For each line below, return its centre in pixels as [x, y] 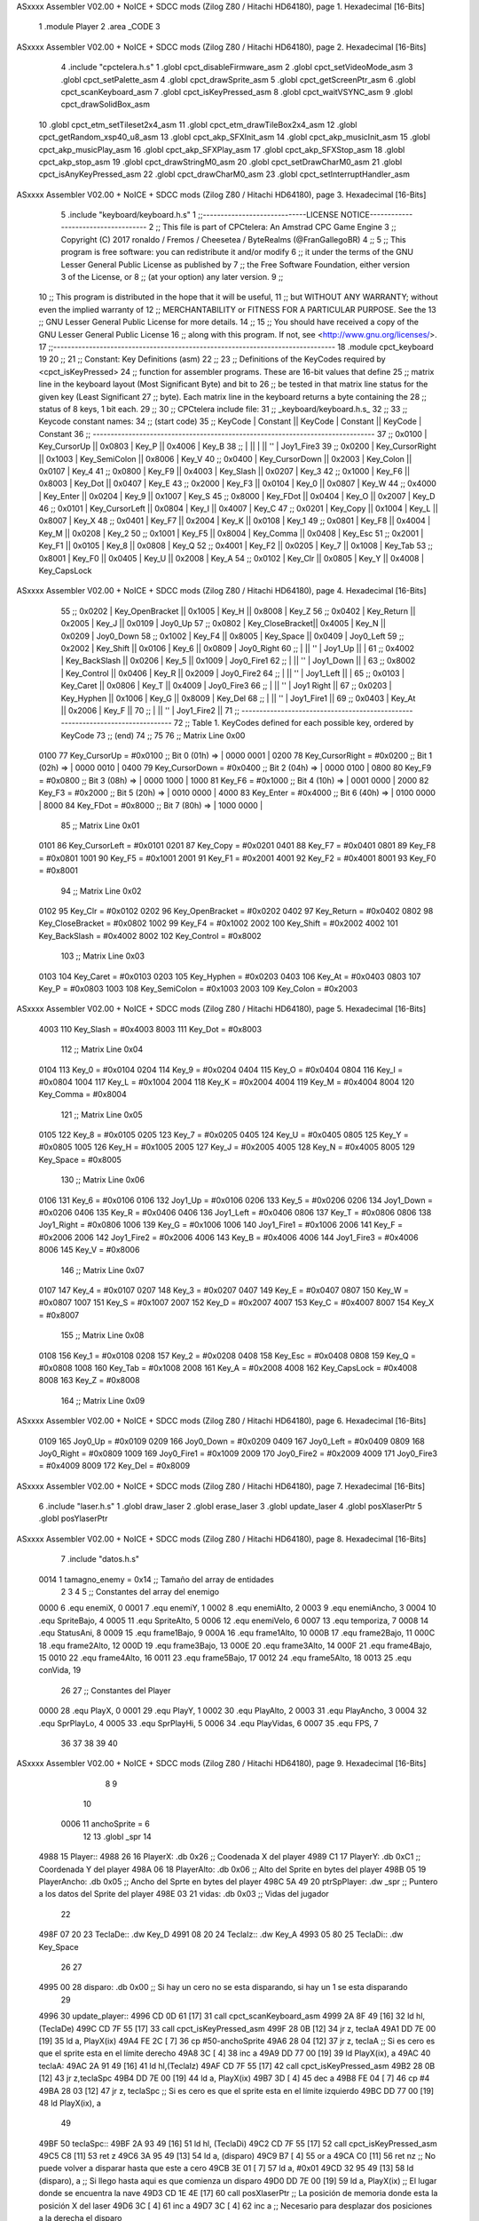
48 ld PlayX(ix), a [70, 2103]
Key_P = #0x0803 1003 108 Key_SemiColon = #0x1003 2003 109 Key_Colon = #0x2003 [198, 988]
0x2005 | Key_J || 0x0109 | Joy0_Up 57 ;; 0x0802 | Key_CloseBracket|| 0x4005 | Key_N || [223, 624]
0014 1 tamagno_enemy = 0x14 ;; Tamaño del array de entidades [156, 1579]
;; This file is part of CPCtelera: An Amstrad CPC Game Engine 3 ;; [276, 227]
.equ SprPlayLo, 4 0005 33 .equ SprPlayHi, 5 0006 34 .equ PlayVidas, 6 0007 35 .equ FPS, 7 [208, 1723]
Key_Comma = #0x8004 [83, 1095]
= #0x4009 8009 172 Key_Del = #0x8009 [114, 1466]
